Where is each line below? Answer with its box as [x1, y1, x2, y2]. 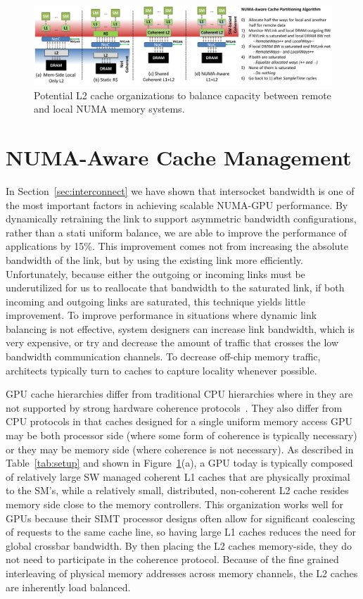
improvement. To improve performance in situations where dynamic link [6, 308, 317, 322]
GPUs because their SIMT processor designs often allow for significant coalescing [6, 510, 355, 525]
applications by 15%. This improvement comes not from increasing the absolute [6, 239, 348, 253]
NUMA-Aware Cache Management [6, 143, 352, 171]
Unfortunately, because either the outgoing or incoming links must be [6, 266, 305, 281]
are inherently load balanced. [6, 579, 131, 594]
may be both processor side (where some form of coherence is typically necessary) [6, 428, 357, 443]
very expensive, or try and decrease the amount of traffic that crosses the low [6, 335, 339, 350]
